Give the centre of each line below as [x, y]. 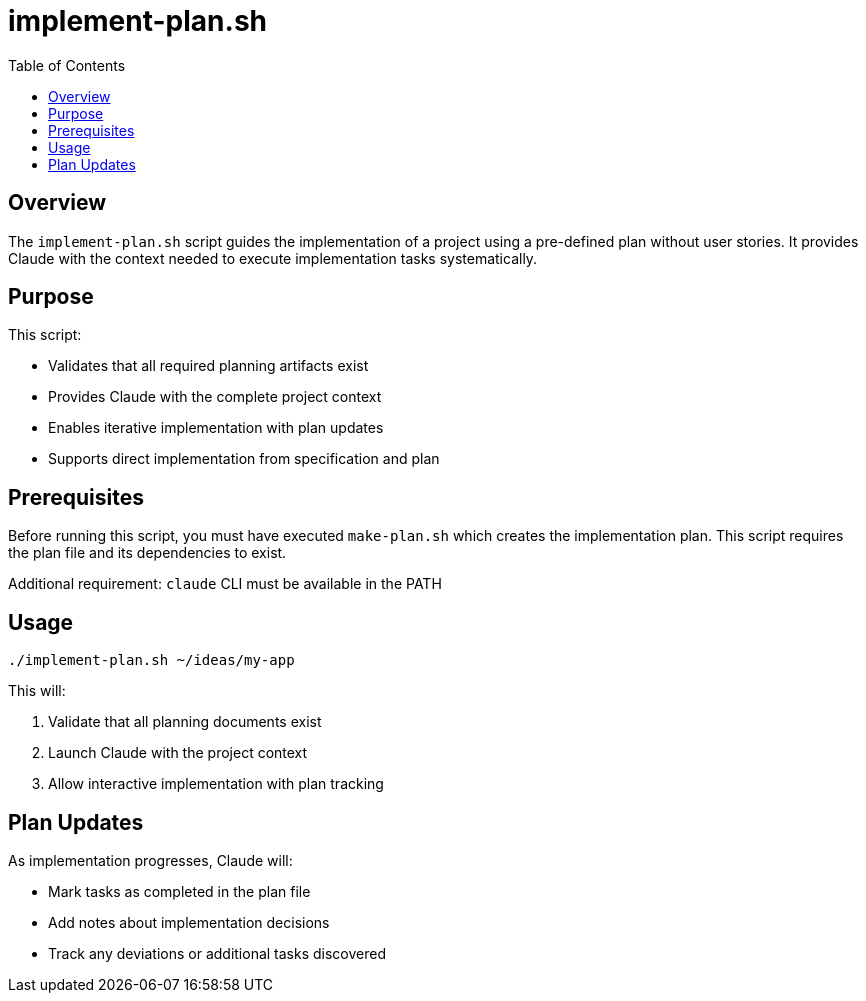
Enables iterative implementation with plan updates [216, 428]
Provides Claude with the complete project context [215, 397]
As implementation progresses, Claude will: [150, 860]
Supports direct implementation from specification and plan [244, 459]
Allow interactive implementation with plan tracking [216, 784]
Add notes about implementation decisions [189, 922]
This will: [37, 691]
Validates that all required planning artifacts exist [208, 366]
